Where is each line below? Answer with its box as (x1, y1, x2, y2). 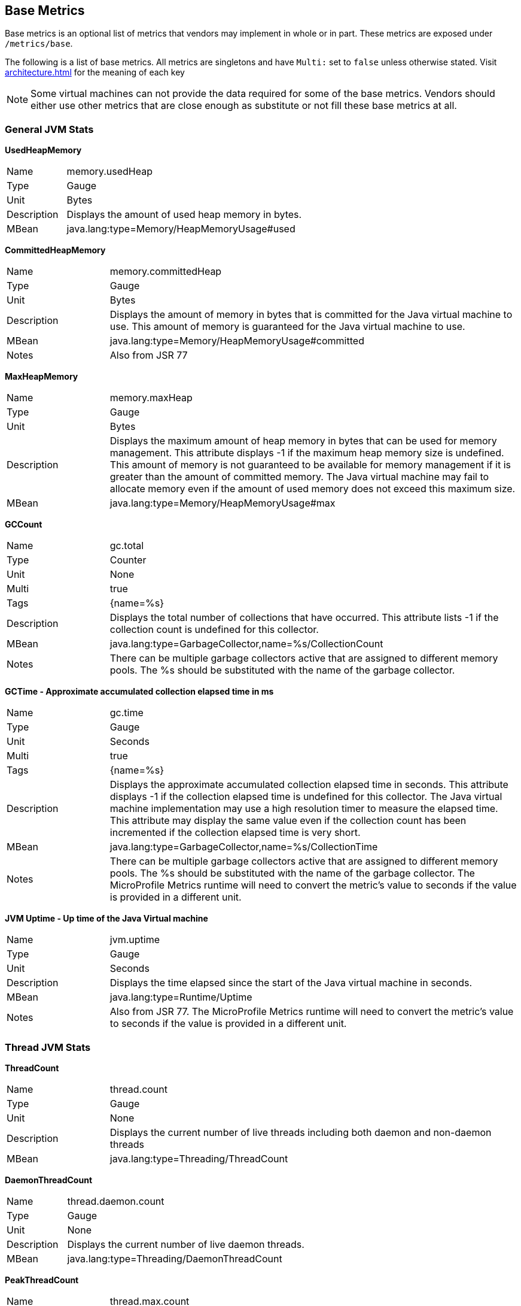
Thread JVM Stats (5, 1041, 91, 1053)
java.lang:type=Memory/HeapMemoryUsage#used (66, 223, 295, 235)
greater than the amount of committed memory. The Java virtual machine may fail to (109, 471, 489, 483)
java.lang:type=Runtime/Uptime (109, 991, 252, 1004)
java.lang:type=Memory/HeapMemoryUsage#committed (109, 335, 364, 347)
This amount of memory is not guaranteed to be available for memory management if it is (109, 459, 511, 471)
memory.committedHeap (109, 265, 222, 278)
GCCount (5, 519, 42, 530)
